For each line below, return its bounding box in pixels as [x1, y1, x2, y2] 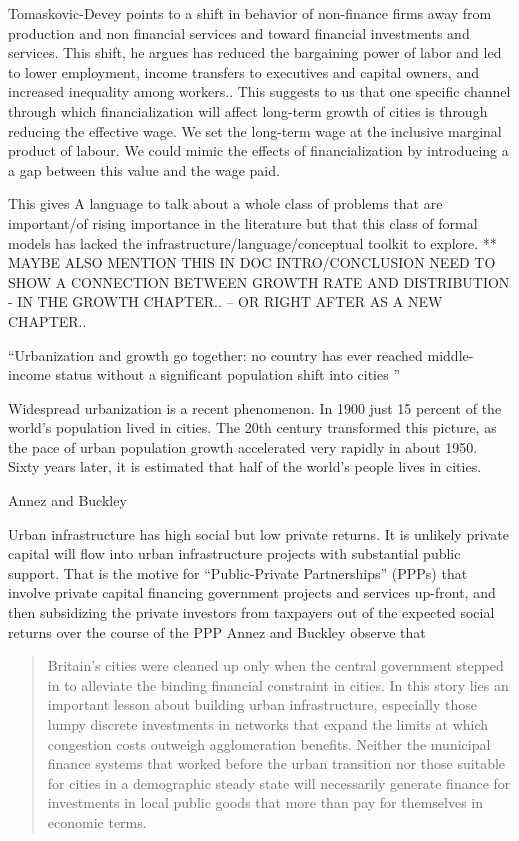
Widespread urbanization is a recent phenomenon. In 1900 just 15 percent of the [8, 397, 502, 418]
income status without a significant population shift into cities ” [8, 364, 401, 385]
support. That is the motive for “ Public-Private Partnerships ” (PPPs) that [8, 562, 468, 583]
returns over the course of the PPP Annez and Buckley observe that [8, 621, 426, 642]
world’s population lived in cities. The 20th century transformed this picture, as [8, 417, 497, 438]
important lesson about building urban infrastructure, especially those [47, 694, 478, 715]
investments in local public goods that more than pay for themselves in [47, 792, 484, 813]
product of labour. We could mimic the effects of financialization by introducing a [8, 140, 509, 161]
